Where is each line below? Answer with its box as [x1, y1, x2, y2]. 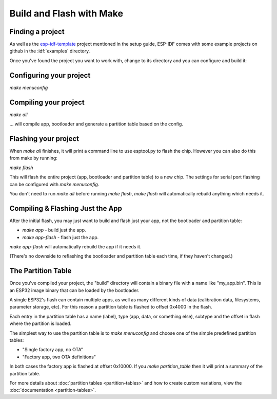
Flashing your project [9, 134, 80, 143]
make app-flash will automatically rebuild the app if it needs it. [9, 243, 142, 249]
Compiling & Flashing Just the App [9, 204, 123, 213]
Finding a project [9, 27, 65, 36]
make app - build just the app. [22, 227, 87, 233]
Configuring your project [9, 71, 91, 80]
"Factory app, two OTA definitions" [22, 354, 96, 360]
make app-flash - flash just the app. [22, 234, 99, 240]
